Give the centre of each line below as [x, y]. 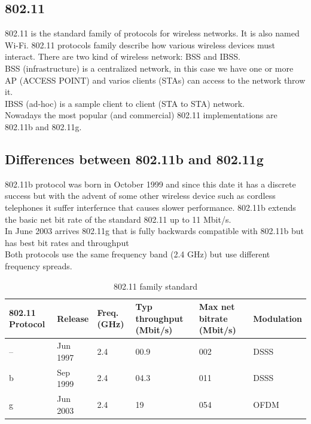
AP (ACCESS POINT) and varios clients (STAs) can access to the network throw [155, 80]
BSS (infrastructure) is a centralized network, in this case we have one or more [149, 68]
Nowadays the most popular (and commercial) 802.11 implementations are [141, 115]
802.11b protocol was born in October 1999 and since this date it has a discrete [150, 184]
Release [73, 318]
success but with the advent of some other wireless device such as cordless [140, 196]
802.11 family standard [155, 286]
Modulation [278, 318]
